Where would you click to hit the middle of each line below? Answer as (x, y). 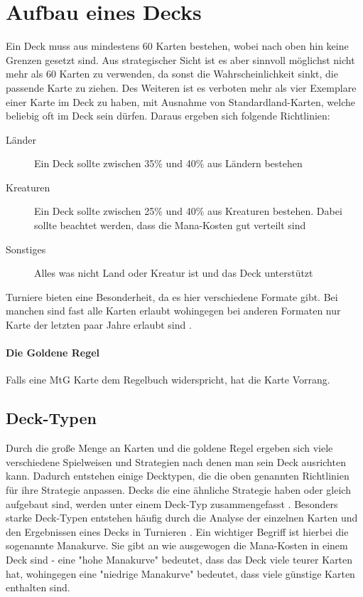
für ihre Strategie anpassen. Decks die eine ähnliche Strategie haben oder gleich (178, 490)
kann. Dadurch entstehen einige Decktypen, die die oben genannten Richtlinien (178, 476)
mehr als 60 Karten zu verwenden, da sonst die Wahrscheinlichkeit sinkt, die (172, 74)
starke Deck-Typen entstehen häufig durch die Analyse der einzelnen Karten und (182, 518)
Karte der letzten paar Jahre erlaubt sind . (99, 325)
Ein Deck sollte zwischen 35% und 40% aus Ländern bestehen (168, 163)
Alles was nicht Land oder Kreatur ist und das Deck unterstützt (174, 273)
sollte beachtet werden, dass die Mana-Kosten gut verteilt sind (170, 225)
